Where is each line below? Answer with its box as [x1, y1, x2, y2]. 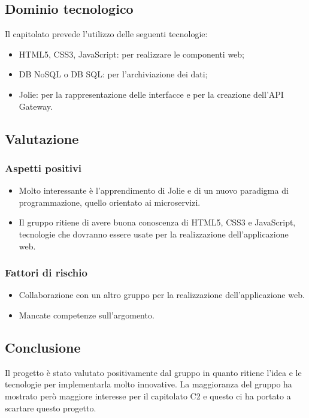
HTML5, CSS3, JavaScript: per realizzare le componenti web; [19, 47, 245, 60]
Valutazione [5, 129, 79, 148]
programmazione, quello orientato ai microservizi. [19, 196, 201, 208]
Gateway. [19, 100, 53, 112]
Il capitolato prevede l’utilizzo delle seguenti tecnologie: [5, 28, 208, 40]
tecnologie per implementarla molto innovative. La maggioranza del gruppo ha [5, 378, 292, 390]
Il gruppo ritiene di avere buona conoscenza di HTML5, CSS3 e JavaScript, [19, 216, 296, 228]
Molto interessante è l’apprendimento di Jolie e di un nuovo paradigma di [19, 184, 289, 197]
